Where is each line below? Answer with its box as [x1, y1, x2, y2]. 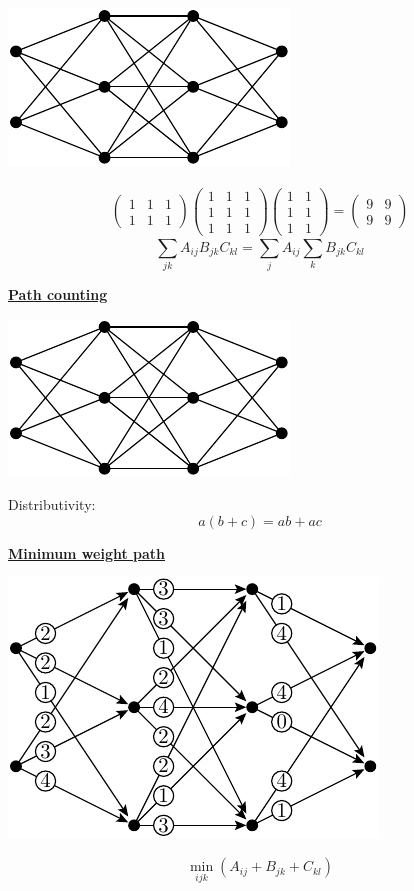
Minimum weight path [8, 542, 166, 563]
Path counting [8, 284, 108, 305]
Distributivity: [8, 494, 96, 515]
